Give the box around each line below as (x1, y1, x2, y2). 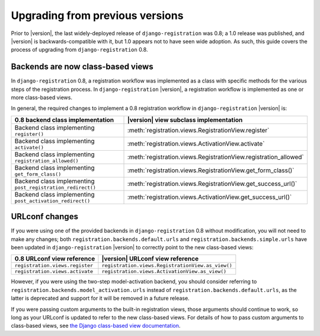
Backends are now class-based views (11, 62, 153, 72)
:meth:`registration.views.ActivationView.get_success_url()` (127, 193, 292, 201)
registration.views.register (14, 262, 94, 269)
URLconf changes (11, 211, 78, 222)
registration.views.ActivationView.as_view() (101, 268, 227, 275)
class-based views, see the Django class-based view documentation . (11, 322, 181, 329)
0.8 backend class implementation (14, 116, 114, 124)
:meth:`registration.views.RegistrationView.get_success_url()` (127, 180, 297, 188)
